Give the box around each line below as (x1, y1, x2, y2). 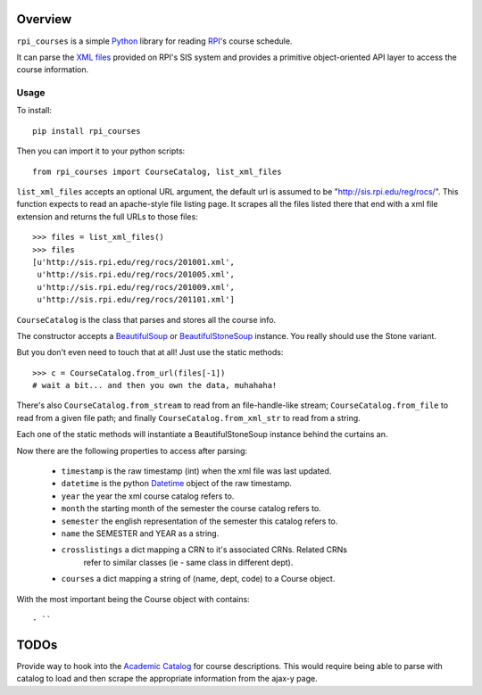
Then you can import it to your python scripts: (16, 145, 186, 156)
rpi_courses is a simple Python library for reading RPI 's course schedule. (16, 36, 293, 46)
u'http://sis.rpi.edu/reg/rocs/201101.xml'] (37, 294, 236, 305)
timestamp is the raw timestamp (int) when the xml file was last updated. (61, 466, 332, 476)
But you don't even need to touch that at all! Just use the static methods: (16, 347, 284, 358)
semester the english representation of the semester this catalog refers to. (61, 516, 338, 526)
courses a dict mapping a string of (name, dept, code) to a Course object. (61, 574, 336, 584)
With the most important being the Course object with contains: (16, 593, 250, 604)
